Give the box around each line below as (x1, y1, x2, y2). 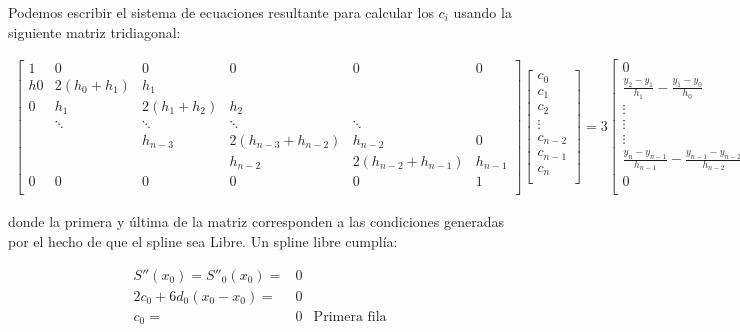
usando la (453, 2, 512, 22)
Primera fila (313, 309, 387, 324)
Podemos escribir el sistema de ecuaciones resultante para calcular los (8, 2, 434, 22)
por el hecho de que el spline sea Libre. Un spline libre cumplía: (8, 231, 398, 252)
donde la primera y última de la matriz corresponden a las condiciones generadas (8, 211, 504, 232)
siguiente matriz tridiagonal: (8, 21, 181, 42)
